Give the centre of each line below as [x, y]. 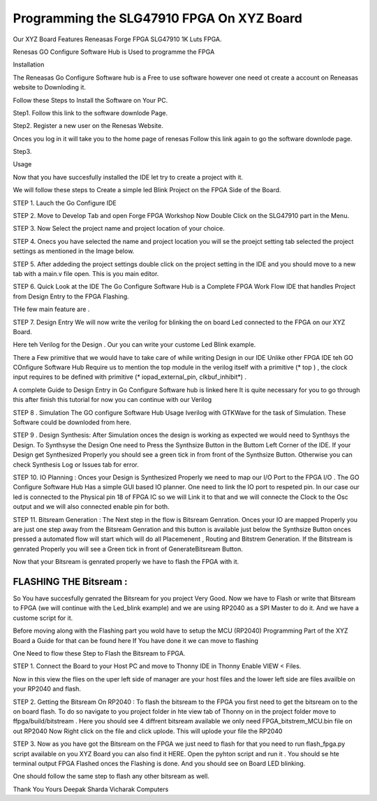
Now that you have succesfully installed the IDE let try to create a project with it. [128, 177]
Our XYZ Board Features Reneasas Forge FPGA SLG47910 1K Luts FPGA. [118, 39]
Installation [29, 65]
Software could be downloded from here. [72, 422]
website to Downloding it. [50, 87]
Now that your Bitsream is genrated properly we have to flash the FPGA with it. [126, 562]
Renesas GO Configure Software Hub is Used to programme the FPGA [114, 52]
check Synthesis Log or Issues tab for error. [76, 464]
